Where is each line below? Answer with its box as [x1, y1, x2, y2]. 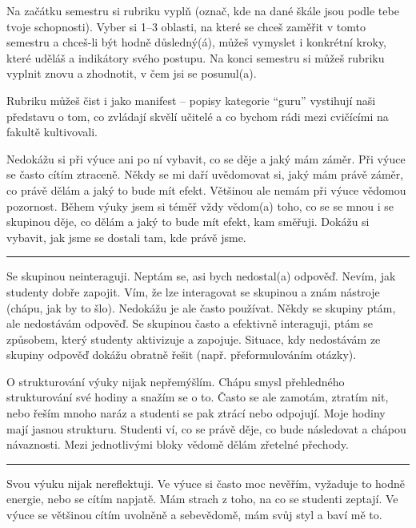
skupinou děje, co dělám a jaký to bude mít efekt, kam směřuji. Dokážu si [6, 213, 370, 230]
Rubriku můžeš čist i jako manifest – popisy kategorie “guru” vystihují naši [6, 91, 376, 108]
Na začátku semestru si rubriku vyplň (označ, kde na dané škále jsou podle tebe [6, 2, 399, 18]
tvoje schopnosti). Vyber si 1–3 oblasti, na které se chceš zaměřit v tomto [6, 18, 366, 34]
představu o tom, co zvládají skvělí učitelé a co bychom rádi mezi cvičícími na [6, 107, 389, 124]
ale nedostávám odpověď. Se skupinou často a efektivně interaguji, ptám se [6, 315, 374, 332]
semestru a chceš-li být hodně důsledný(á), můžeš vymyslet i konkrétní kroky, [6, 34, 387, 50]
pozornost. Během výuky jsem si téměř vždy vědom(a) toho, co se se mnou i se [6, 197, 394, 214]
